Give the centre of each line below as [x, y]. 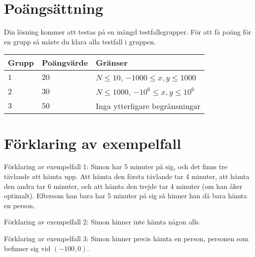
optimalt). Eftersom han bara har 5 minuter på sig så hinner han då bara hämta [126, 196]
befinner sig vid [27, 248]
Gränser [112, 63]
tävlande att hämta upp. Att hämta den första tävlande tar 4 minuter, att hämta [127, 176]
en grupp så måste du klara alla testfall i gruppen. [80, 41]
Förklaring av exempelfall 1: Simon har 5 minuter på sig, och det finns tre [116, 166]
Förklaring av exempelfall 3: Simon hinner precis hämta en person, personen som [126, 238]
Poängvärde [65, 63]
